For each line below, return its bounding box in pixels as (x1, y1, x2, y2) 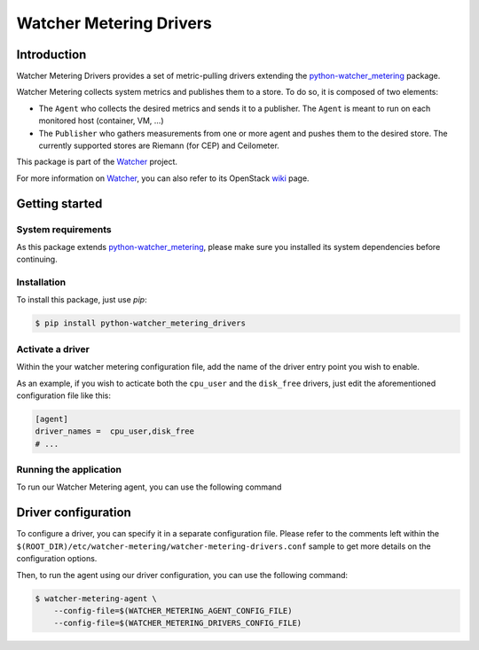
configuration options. (16, 553, 98, 564)
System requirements (16, 223, 112, 235)
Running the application (16, 464, 122, 476)
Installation (16, 276, 67, 288)
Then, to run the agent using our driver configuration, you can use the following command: (16, 569, 349, 580)
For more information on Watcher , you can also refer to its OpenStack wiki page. (16, 173, 310, 184)
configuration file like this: (16, 390, 111, 401)
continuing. (16, 254, 58, 265)
